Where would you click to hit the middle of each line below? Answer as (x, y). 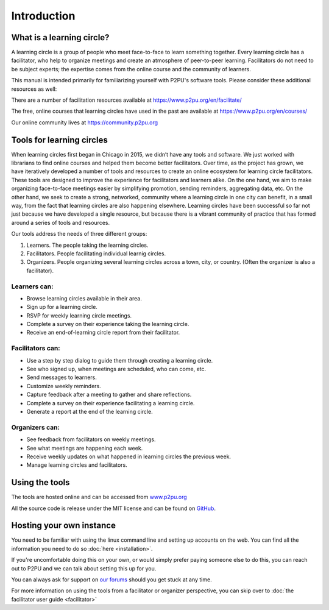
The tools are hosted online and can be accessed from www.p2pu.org (99, 497)
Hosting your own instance (63, 526)
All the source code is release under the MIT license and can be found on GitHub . (114, 508)
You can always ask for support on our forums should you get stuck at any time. (112, 580)
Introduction (43, 16)
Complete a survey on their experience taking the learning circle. (108, 324)
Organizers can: (36, 427)
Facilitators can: (36, 349)
